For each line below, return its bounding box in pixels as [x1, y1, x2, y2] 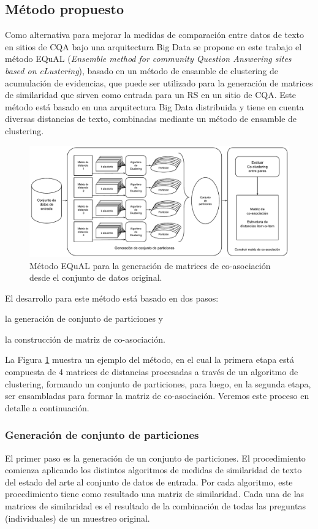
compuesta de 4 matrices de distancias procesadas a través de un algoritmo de [5, 365, 298, 378]
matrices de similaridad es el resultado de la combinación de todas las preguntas [5, 500, 306, 512]
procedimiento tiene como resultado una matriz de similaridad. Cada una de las [5, 487, 305, 500]
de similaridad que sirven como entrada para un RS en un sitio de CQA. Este [5, 88, 296, 101]
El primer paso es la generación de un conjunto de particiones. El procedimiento [5, 451, 306, 464]
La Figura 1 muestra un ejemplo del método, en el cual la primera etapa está [5, 353, 295, 366]
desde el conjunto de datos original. [29, 271, 162, 284]
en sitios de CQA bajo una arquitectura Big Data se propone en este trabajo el [5, 40, 302, 53]
